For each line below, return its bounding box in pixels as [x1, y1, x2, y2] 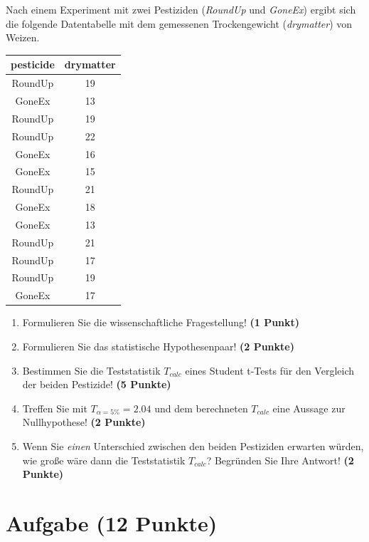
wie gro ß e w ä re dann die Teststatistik [22, 452, 186, 467]
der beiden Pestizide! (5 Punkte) [22, 377, 171, 392]
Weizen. [6, 30, 40, 45]
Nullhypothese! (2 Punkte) [22, 415, 146, 429]
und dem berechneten [154, 400, 248, 415]
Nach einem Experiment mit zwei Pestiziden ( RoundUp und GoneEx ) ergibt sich [6, 2, 356, 16]
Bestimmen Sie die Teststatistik [22, 363, 161, 377]
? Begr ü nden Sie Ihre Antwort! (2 [206, 452, 354, 467]
